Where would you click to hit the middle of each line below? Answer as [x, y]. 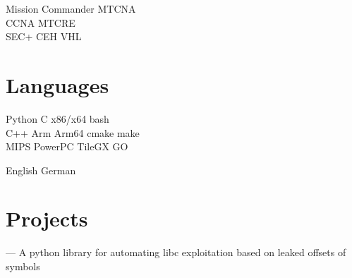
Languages [57, 84]
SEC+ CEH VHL [44, 36]
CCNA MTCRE [41, 22]
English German [41, 170]
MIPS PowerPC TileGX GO [67, 146]
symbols [23, 266]
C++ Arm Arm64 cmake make [73, 132]
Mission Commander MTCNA [71, 8]
